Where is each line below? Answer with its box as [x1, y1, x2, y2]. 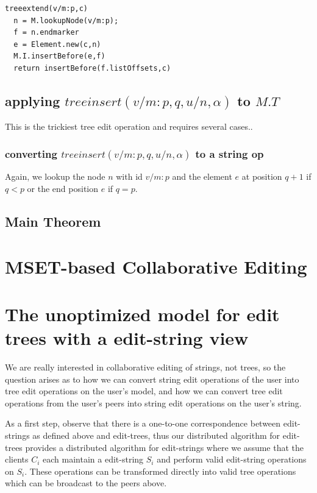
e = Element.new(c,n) [13, 40, 101, 49]
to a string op [195, 146, 264, 161]
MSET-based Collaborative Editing [5, 254, 307, 278]
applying [5, 91, 60, 110]
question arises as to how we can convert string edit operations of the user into [5, 372, 299, 385]
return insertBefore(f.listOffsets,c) [13, 63, 171, 73]
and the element [172, 170, 232, 183]
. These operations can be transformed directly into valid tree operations [24, 464, 296, 477]
